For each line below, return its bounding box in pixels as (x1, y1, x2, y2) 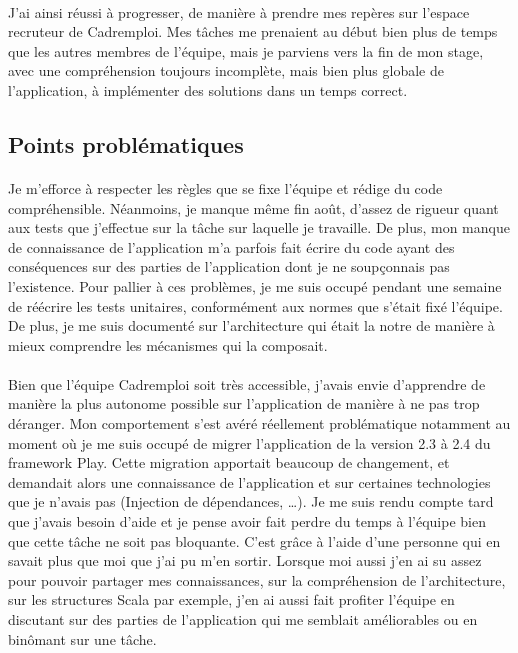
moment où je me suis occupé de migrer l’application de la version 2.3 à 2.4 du (8, 432, 491, 453)
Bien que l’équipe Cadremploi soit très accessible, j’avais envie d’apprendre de (8, 373, 486, 394)
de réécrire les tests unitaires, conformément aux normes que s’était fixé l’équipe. (8, 295, 503, 316)
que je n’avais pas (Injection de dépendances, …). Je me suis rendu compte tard (8, 491, 494, 512)
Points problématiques (8, 128, 244, 159)
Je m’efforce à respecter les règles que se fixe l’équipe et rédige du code (8, 177, 443, 198)
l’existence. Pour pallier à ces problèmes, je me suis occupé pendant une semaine (8, 275, 502, 296)
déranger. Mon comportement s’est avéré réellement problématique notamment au (8, 413, 511, 434)
